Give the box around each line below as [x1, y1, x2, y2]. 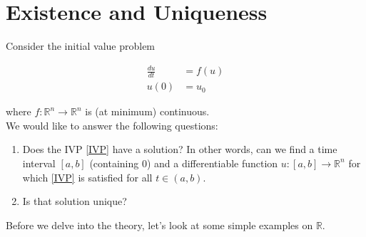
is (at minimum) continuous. [85, 104, 210, 119]
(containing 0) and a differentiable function [89, 155, 278, 170]
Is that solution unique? [22, 194, 127, 209]
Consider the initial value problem [6, 38, 156, 53]
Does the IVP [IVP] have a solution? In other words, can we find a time [22, 142, 337, 157]
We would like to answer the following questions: [6, 117, 218, 132]
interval [22, 155, 56, 170]
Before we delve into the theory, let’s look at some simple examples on [6, 217, 313, 232]
